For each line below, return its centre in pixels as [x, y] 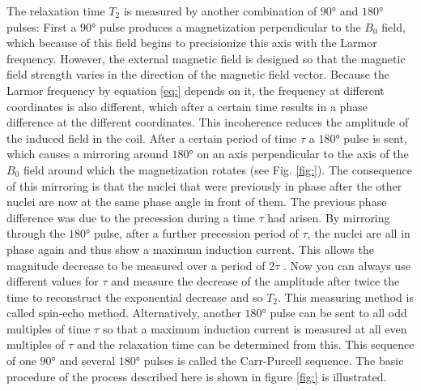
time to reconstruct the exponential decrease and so [135, 296]
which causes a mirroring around [87, 154]
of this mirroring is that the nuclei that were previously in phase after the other [204, 185]
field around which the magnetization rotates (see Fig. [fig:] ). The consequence [218, 169]
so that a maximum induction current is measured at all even [255, 328]
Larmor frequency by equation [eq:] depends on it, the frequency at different [196, 90]
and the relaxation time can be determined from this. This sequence [246, 344]
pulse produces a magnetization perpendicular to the [230, 26]
